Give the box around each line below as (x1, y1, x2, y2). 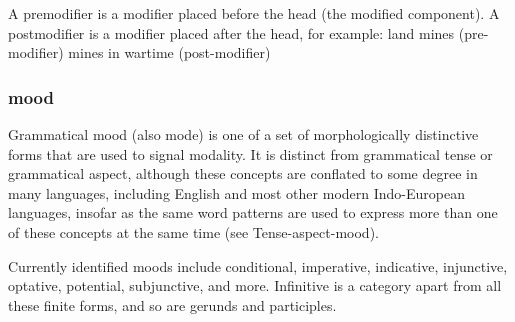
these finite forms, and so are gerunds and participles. (8, 294, 337, 315)
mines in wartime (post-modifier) (68, 42, 271, 63)
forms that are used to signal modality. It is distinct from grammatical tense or (8, 143, 493, 164)
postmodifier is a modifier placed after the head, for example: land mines (8, 22, 455, 43)
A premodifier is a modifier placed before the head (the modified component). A (8, 3, 500, 23)
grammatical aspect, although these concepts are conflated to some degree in (8, 163, 478, 184)
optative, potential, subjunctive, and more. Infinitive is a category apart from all (8, 275, 502, 296)
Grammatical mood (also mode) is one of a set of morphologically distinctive (8, 124, 479, 144)
